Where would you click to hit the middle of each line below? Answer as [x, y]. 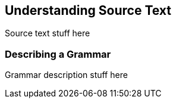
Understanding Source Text [88, 10]
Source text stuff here [48, 33]
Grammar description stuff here [66, 75]
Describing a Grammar [58, 54]
